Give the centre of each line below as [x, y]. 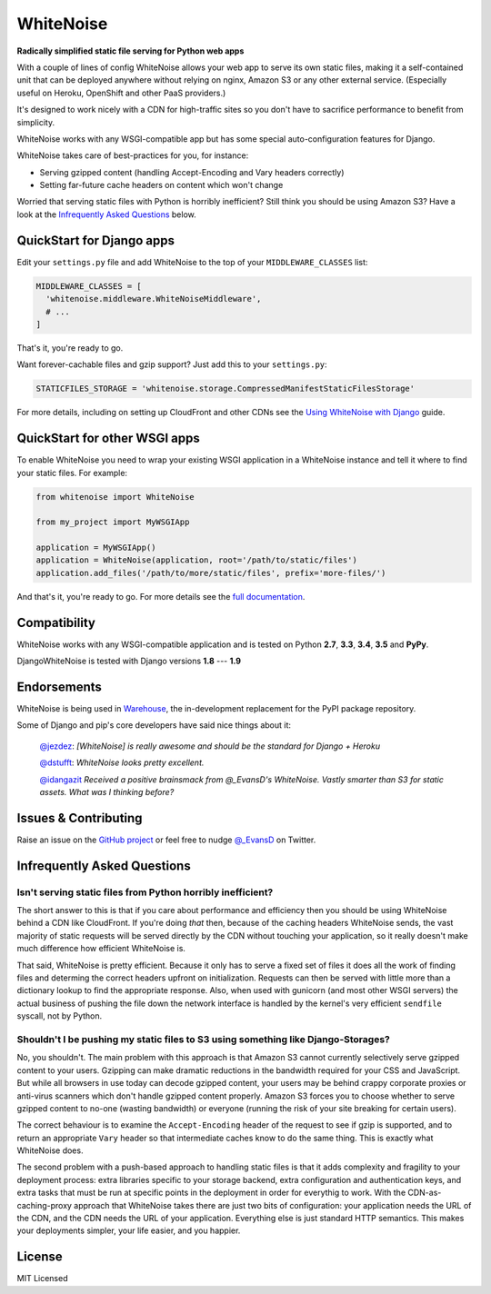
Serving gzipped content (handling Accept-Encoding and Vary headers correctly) [192, 172]
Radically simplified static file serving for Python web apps [130, 51]
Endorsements [59, 687]
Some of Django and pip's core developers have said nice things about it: [154, 725]
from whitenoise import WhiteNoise [115, 497]
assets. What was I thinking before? [107, 792]
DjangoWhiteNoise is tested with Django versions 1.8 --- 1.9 [129, 661]
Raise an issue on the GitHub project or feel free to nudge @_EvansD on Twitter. [166, 840]
